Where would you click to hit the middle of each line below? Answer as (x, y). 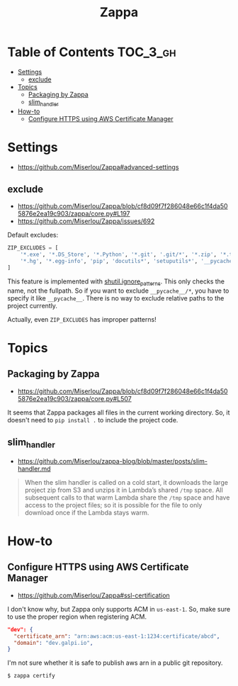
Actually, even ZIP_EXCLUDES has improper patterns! (82, 319)
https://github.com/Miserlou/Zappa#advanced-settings (98, 167)
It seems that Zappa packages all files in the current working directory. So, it (119, 412)
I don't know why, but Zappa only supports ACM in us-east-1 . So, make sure (119, 609)
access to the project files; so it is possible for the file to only (113, 505)
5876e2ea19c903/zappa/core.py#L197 (74, 214)
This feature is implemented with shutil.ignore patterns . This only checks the (116, 282)
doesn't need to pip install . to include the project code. (93, 420)
